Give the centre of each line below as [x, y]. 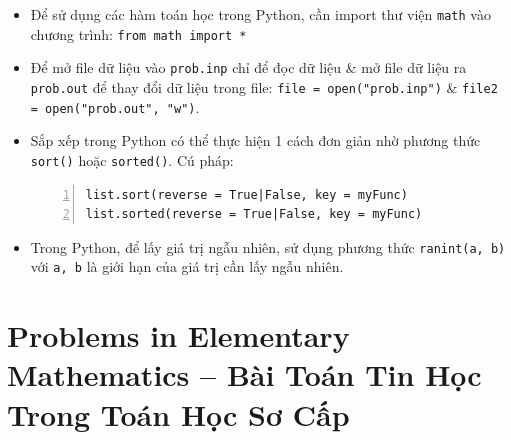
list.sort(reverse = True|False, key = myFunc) [246, 194]
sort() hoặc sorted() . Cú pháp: [132, 159]
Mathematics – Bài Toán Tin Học [244, 374]
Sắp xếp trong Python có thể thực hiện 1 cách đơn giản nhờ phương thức [255, 140]
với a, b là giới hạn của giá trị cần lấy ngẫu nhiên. [187, 266]
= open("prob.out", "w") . [115, 106]
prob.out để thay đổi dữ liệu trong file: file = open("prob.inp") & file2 [264, 86]
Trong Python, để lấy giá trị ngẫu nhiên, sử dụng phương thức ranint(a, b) [268, 246]
